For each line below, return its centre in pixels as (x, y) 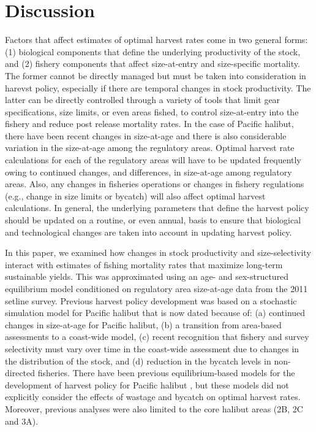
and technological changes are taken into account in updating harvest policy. (149, 232)
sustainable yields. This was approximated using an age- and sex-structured (147, 276)
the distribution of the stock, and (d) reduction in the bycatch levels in (138, 361)
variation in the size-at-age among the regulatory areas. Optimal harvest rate (150, 148)
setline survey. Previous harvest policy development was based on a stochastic (151, 300)
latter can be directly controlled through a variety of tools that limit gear (143, 100)
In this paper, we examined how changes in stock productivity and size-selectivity (158, 253)
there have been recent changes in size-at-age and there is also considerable (146, 135)
